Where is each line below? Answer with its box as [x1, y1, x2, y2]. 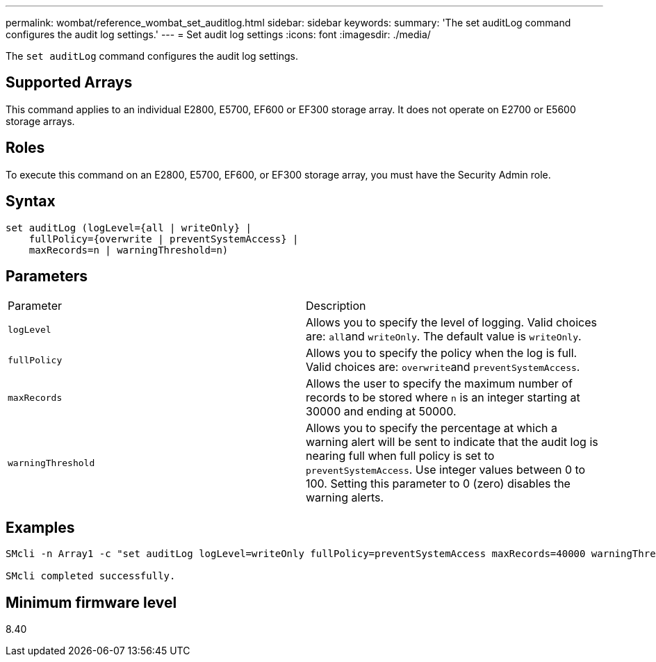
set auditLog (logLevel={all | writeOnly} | [6, 222, 252, 233]
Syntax [6, 192, 56, 210]
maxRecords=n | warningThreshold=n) [28, 244, 229, 256]
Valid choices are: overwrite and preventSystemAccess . [306, 360, 580, 374]
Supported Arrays [6, 74, 133, 92]
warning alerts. [306, 490, 384, 505]
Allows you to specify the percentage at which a [306, 421, 558, 436]
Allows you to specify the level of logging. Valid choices [306, 315, 597, 330]
